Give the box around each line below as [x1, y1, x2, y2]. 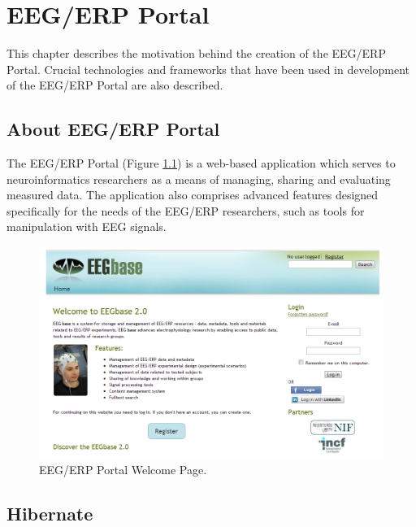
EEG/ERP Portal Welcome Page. [39, 461, 207, 478]
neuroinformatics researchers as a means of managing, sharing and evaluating [6, 170, 391, 187]
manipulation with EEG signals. [6, 218, 167, 235]
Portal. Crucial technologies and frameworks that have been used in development [6, 60, 410, 77]
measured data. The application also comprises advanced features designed [6, 186, 379, 203]
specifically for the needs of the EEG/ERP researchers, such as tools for [6, 202, 365, 219]
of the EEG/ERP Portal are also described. [6, 76, 223, 94]
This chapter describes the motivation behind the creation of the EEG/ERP [6, 45, 386, 62]
